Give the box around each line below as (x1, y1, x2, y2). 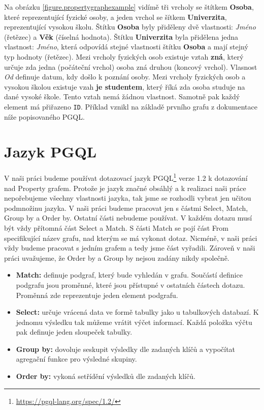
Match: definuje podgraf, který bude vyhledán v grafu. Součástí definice (16, 269, 243, 280)
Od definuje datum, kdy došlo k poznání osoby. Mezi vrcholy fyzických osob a (4, 71, 246, 82)
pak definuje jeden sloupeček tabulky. (16, 326, 133, 337)
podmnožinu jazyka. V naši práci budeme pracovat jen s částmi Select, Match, (4, 202, 248, 213)
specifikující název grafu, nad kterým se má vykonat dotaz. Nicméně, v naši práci (4, 232, 257, 243)
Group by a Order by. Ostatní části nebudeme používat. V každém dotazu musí (4, 212, 252, 223)
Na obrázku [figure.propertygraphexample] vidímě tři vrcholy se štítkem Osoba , (4, 2, 254, 12)
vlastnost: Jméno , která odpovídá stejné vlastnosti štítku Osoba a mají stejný (4, 41, 248, 52)
